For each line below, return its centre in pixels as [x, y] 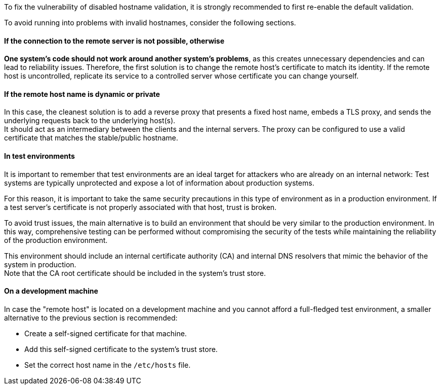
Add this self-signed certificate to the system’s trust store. [121, 349]
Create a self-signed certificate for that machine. [106, 333]
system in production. [40, 264]
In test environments [39, 156]
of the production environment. [56, 240]
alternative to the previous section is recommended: [91, 317]
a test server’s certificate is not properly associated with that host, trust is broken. [141, 207]
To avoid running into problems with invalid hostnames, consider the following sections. [150, 23]
